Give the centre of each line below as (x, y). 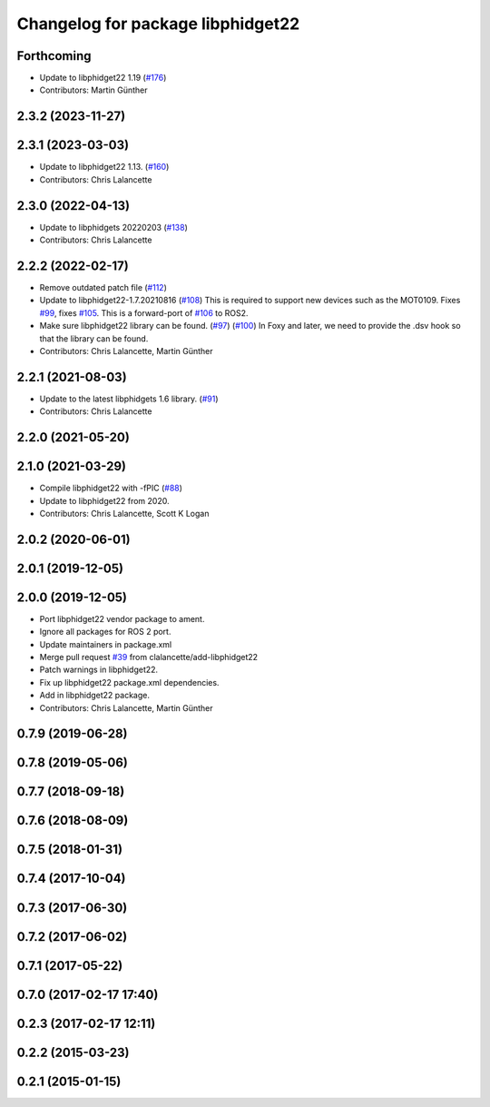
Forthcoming (54, 56)
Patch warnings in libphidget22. (99, 670)
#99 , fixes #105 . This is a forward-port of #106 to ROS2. (144, 312)
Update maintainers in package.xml (106, 644)
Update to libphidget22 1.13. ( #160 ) (104, 167)
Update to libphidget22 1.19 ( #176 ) (103, 78)
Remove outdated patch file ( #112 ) (103, 287)
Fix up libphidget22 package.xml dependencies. (129, 682)
